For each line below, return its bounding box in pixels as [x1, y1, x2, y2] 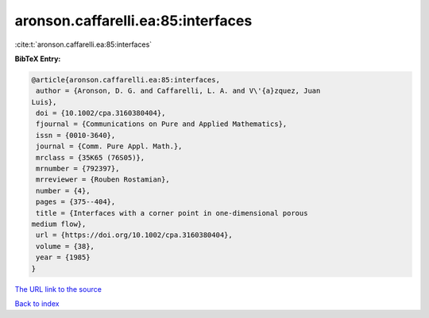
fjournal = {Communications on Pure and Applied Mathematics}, [36, 120, 288, 128]
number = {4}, [36, 186, 91, 195]
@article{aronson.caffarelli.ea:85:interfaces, [31, 75, 220, 84]
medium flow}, [31, 220, 87, 228]
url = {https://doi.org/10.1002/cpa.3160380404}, [36, 231, 234, 239]
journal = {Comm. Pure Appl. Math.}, [36, 142, 183, 151]
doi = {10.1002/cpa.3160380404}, [36, 109, 166, 118]
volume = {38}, [36, 242, 95, 251]
